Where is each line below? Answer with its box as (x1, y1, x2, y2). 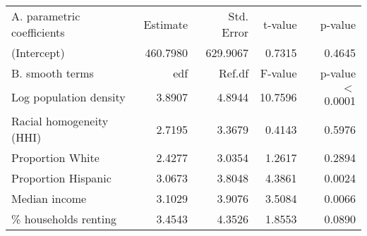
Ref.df (219, 65, 249, 81)
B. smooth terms (11, 65, 94, 81)
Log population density (11, 89, 126, 105)
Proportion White (11, 149, 100, 166)
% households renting (11, 211, 117, 227)
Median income (11, 190, 87, 206)
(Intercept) (11, 44, 65, 61)
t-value (263, 15, 297, 32)
